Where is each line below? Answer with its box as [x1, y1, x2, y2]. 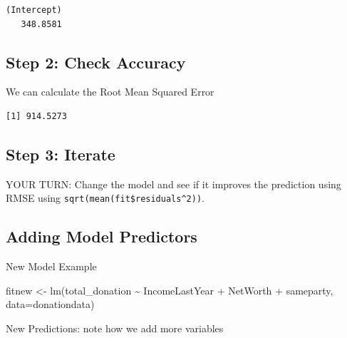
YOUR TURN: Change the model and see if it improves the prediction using [6, 176, 341, 191]
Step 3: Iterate [6, 143, 115, 165]
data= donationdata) [6, 297, 95, 312]
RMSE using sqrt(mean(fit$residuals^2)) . [6, 190, 204, 205]
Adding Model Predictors [6, 225, 197, 247]
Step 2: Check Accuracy [6, 51, 186, 73]
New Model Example [6, 259, 97, 274]
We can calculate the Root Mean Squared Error [6, 84, 214, 99]
